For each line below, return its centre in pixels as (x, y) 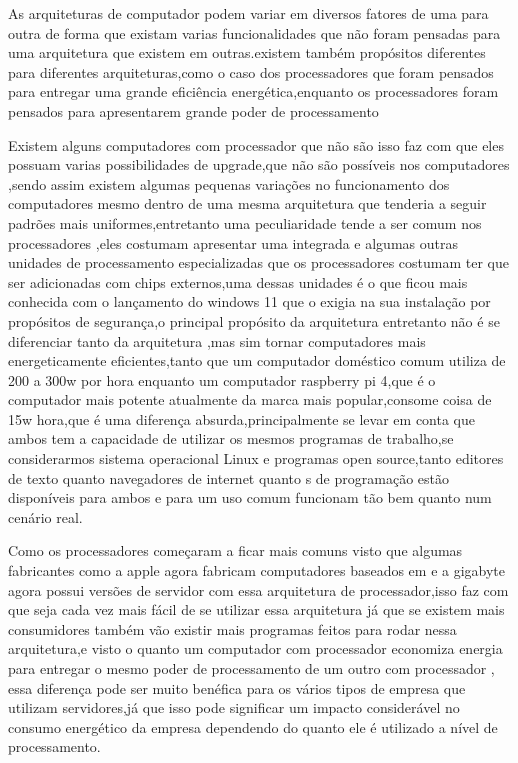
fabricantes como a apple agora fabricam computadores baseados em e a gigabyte (257, 570)
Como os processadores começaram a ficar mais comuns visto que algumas (235, 550)
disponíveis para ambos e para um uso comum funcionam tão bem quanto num (250, 497)
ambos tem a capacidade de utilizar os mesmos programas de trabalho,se (231, 438)
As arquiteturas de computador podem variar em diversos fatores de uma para (248, 13)
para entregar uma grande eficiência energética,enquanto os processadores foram (253, 91)
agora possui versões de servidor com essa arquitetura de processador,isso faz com (258, 589)
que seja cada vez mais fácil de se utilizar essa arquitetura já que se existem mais (256, 609)
